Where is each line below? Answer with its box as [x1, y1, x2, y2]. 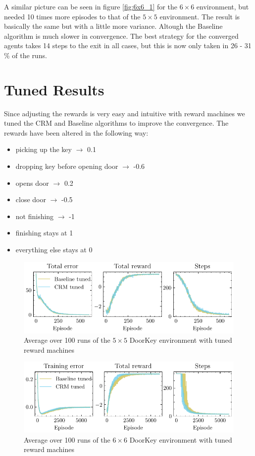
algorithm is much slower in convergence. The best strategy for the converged [4, 30, 239, 41]
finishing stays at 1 [15, 228, 73, 238]
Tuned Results [4, 79, 104, 99]
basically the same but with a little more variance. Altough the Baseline [4, 21, 223, 31]
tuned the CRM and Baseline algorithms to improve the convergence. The [4, 118, 229, 128]
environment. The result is [159, 11, 240, 21]
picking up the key [15, 144, 72, 154]
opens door [15, 177, 49, 188]
